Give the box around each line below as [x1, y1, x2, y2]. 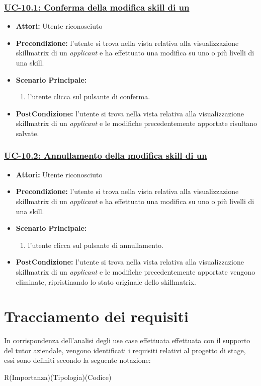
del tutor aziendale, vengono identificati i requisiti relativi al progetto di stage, [4, 345, 246, 355]
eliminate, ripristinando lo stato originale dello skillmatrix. [16, 276, 197, 287]
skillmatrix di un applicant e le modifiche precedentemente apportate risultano [16, 118, 257, 128]
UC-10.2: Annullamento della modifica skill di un [4, 149, 207, 162]
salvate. [16, 127, 39, 138]
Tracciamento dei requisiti [4, 306, 189, 327]
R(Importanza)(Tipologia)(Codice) [4, 372, 112, 382]
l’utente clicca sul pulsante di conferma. [28, 91, 150, 102]
